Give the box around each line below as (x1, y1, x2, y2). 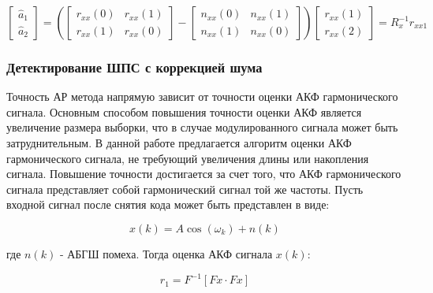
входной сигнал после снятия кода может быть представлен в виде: (6, 196, 330, 213)
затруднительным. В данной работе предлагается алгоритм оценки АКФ (6, 135, 352, 150)
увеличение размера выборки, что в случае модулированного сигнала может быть (6, 119, 398, 135)
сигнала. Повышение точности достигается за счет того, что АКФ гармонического (6, 165, 401, 182)
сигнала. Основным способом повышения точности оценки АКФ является (6, 103, 362, 120)
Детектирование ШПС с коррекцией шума (6, 57, 263, 76)
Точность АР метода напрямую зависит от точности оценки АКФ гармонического (6, 88, 398, 105)
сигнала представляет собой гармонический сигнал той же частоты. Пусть (6, 180, 364, 197)
